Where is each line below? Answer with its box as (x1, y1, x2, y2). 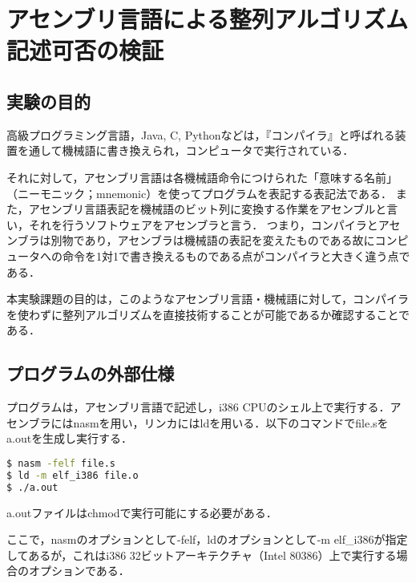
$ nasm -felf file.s (6, 457, 116, 469)
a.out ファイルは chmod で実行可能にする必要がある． (6, 504, 277, 520)
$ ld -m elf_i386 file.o (6, 469, 139, 481)
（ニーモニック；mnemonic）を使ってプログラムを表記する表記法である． (6, 184, 392, 201)
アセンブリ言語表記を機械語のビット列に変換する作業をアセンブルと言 (28, 200, 398, 217)
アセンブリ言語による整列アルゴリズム (6, 2, 408, 35)
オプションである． (28, 562, 130, 579)
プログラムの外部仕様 (6, 361, 175, 386)
